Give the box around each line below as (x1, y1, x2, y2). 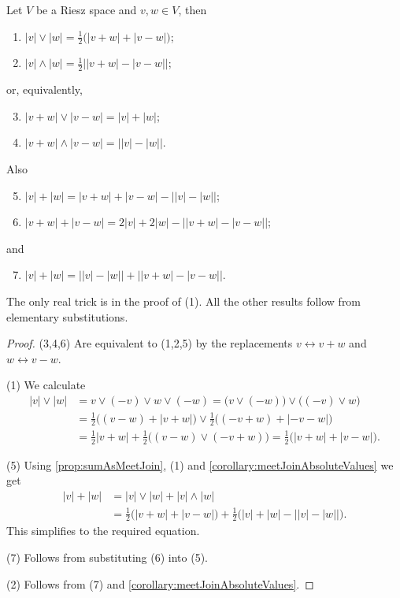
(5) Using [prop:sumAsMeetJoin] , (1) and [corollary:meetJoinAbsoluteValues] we (6, 456, 394, 473)
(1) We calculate (6, 377, 86, 393)
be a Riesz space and (35, 2, 137, 17)
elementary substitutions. (6, 308, 128, 325)
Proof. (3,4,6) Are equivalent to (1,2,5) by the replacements (6, 335, 293, 351)
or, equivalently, (6, 81, 83, 98)
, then (178, 2, 207, 17)
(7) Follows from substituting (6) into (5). (6, 548, 208, 565)
